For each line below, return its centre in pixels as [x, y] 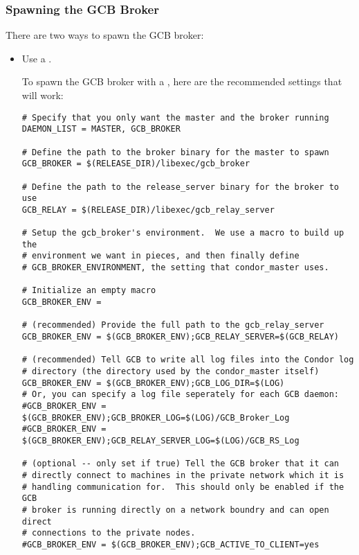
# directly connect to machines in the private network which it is [183, 475]
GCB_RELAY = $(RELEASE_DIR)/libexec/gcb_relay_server [148, 210]
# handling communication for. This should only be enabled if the [183, 487]
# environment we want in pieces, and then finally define [160, 256]
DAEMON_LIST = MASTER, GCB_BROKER [101, 129]
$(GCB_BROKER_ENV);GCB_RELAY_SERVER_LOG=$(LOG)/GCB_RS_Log [160, 440]
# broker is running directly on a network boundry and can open [175, 510]
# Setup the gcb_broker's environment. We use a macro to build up [183, 233]
